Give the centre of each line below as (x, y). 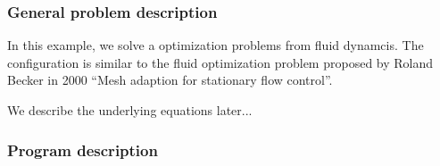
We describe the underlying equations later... (130, 110)
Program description (83, 149)
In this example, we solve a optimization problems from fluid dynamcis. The (216, 45)
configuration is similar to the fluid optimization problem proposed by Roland (220, 62)
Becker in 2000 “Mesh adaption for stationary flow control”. (170, 80)
